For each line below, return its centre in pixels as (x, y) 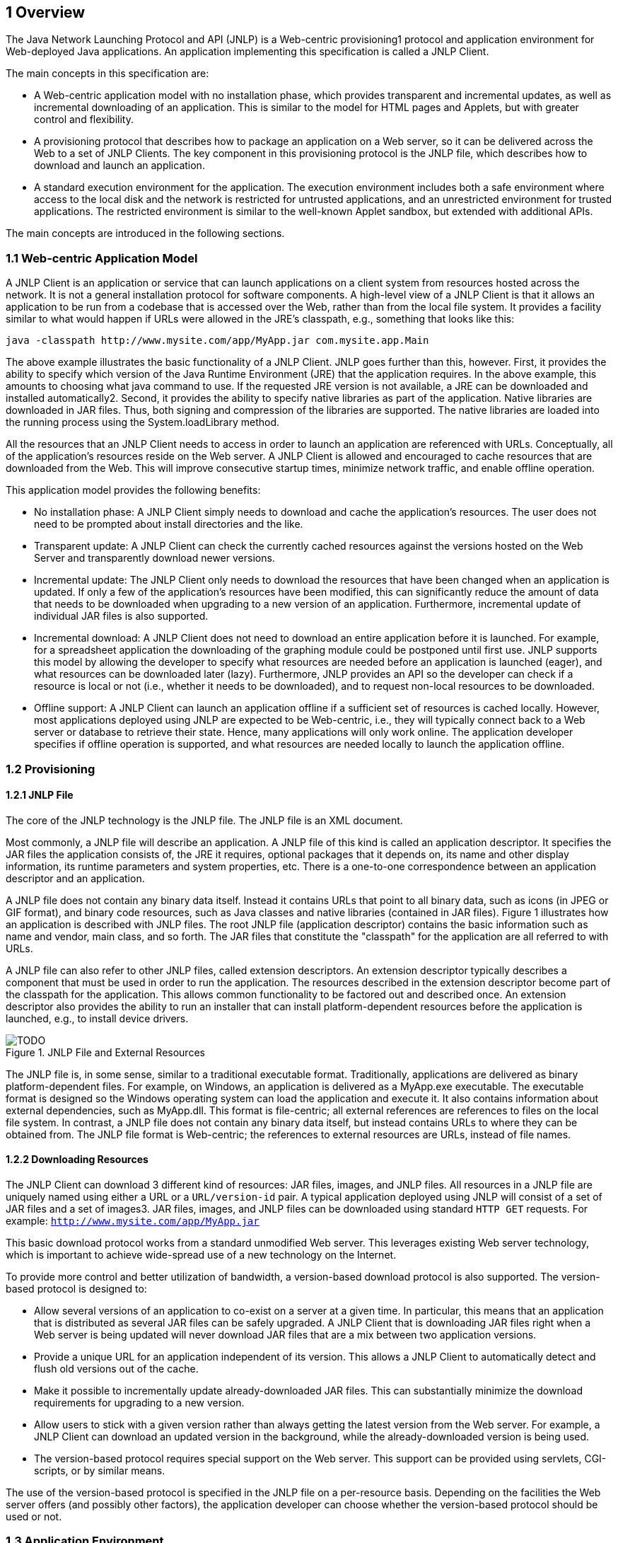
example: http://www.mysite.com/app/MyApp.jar (133, 1220)
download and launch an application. (119, 166)
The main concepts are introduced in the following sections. (145, 233)
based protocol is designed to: (76, 1288)
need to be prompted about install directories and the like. (169, 524)
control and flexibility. (84, 120)
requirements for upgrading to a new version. (139, 1402)
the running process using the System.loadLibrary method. (143, 422)
